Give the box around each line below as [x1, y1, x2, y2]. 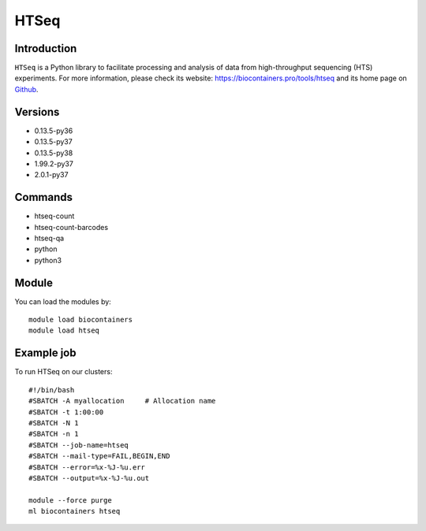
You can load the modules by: [14, 296, 112, 306]
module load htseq [28, 326, 100, 335]
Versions [14, 105, 60, 118]
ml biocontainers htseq [28, 507, 121, 516]
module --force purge [28, 496, 112, 504]
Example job [14, 347, 77, 360]
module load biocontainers [28, 315, 133, 325]
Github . [14, 84, 39, 94]
